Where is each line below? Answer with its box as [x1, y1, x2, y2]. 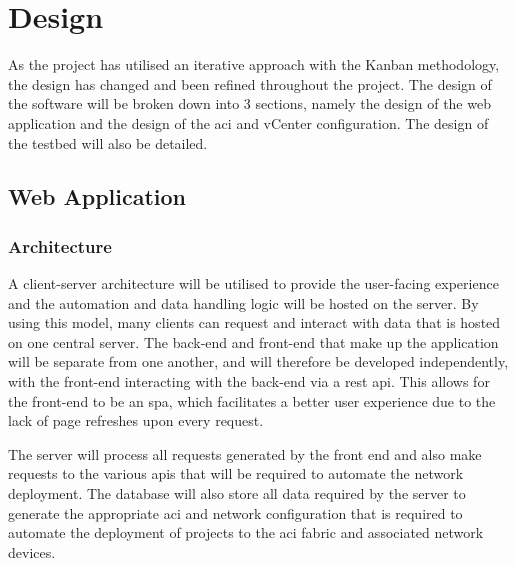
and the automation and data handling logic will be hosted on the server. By [8, 292, 479, 313]
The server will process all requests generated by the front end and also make [8, 443, 482, 464]
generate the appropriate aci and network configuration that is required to [8, 502, 463, 523]
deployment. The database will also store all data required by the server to [8, 483, 466, 504]
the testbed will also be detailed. [8, 132, 208, 153]
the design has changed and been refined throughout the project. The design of [8, 73, 492, 94]
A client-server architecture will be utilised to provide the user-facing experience [8, 273, 499, 294]
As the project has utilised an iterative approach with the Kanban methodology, [8, 54, 500, 75]
